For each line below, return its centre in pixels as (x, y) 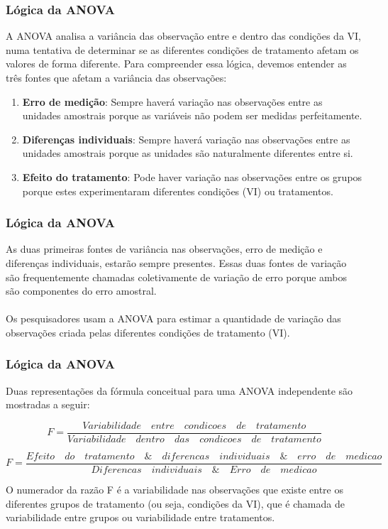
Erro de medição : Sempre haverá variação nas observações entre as (172, 101)
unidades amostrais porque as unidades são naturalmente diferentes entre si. (188, 153)
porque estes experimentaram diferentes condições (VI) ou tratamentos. (178, 191)
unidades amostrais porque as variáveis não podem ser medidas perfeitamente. (192, 115)
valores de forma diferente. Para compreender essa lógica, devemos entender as (176, 64)
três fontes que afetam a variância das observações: (116, 77)
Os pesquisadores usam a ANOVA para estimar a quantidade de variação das (173, 318)
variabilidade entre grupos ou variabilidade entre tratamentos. (140, 517)
